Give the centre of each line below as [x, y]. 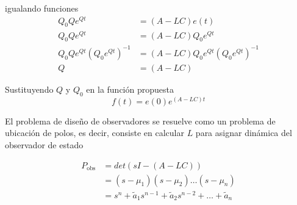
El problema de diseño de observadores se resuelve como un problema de [140, 120]
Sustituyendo [29, 89]
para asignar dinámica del [244, 133]
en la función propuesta [130, 89]
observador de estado [44, 144]
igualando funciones [42, 8]
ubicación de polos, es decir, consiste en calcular [95, 133]
